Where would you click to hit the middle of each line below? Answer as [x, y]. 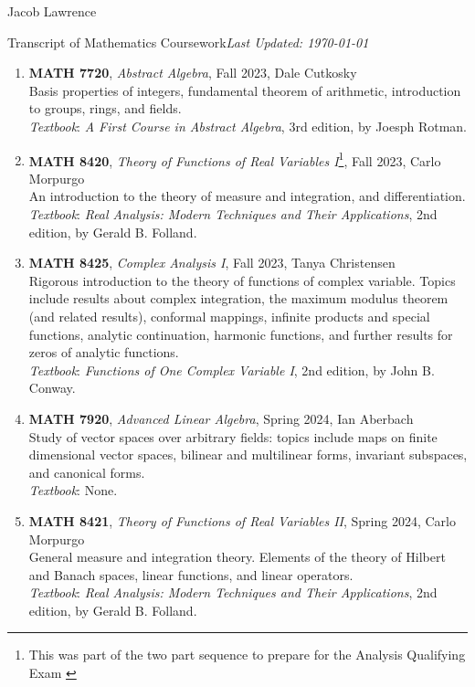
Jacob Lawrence [52, 11]
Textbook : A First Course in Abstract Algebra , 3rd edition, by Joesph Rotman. [248, 126]
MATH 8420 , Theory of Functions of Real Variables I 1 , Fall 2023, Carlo [235, 159]
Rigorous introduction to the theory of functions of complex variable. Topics [242, 280]
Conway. [52, 388]
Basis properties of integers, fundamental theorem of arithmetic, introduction [245, 90]
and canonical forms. [87, 472]
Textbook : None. [73, 490]
